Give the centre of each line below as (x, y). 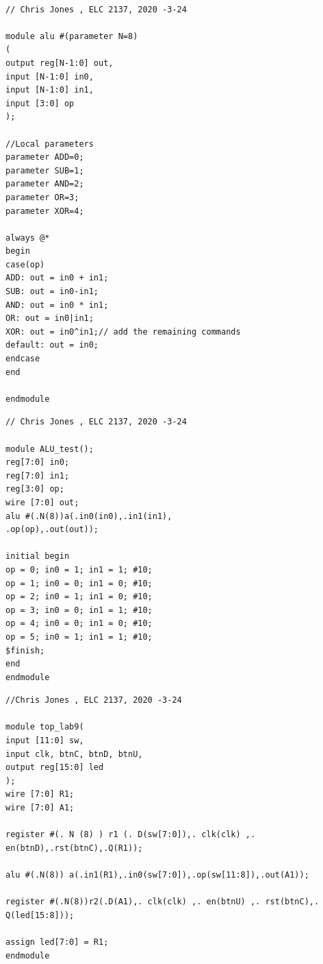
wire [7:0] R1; (40, 794)
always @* (28, 238)
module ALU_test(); (50, 449)
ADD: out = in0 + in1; (57, 278)
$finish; (25, 650)
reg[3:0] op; (35, 489)
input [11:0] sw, (45, 741)
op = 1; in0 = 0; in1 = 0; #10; (79, 583)
